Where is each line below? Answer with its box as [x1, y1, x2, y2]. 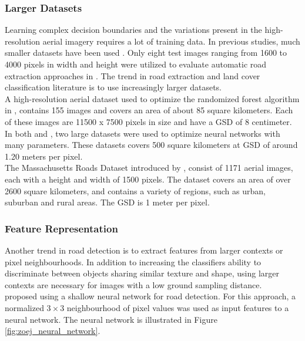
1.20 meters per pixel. [5, 150, 83, 162]
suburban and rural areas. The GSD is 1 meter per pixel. [5, 196, 210, 208]
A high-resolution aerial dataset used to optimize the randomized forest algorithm [5, 92, 300, 104]
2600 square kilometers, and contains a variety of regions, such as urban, [5, 184, 266, 197]
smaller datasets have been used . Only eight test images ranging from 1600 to [5, 46, 287, 59]
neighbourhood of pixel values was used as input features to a [66, 301, 289, 313]
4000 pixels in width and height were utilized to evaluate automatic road [5, 58, 267, 70]
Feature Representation [5, 221, 118, 235]
